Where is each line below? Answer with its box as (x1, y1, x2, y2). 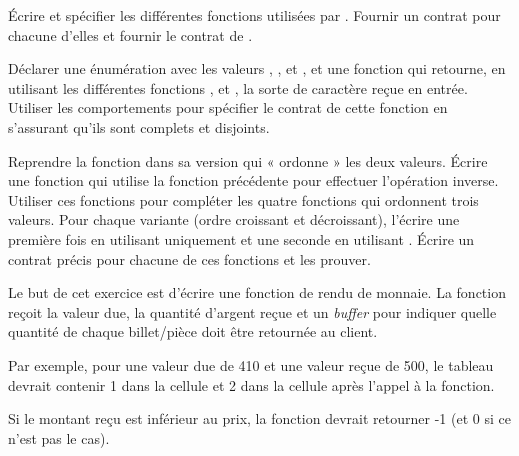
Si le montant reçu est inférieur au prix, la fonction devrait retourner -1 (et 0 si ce (8, 408, 511, 429)
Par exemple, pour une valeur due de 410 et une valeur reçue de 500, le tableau (8, 354, 494, 375)
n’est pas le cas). (8, 427, 110, 448)
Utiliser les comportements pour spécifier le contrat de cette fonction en (8, 97, 448, 118)
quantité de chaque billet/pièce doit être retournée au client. (8, 321, 378, 342)
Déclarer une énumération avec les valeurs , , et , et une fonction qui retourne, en (8, 58, 506, 79)
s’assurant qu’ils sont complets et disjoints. (8, 116, 270, 137)
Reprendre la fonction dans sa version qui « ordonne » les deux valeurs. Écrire (8, 150, 488, 171)
